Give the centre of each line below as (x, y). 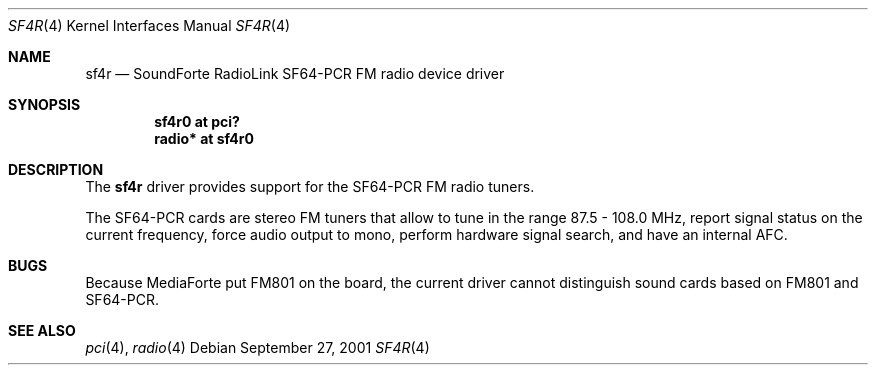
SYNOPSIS (44, 104)
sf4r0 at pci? (197, 121)
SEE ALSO (42, 330)
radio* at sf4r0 (204, 138)
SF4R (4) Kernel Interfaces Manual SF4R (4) (149, 25)
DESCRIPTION (56, 169)
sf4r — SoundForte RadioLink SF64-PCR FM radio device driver (295, 73)
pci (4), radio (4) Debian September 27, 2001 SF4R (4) (257, 347)
